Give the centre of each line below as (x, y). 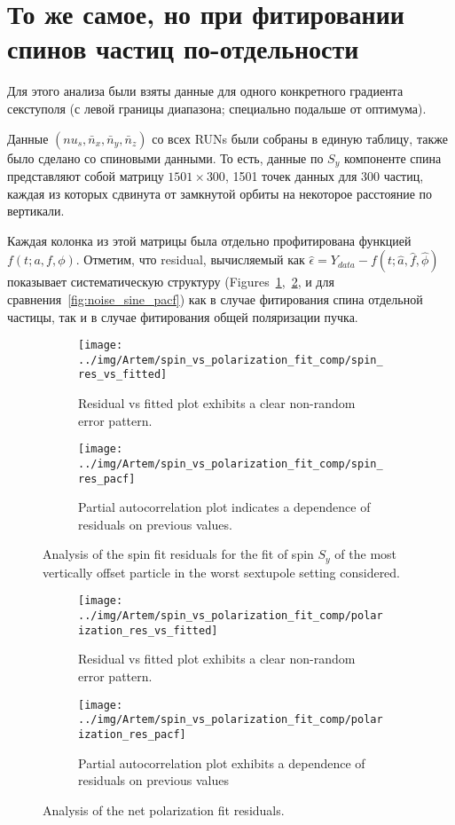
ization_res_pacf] (132, 734)
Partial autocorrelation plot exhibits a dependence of (222, 762)
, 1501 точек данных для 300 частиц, (324, 175)
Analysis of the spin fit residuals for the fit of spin (178, 554)
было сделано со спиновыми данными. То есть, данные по (165, 157)
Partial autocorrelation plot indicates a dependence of (224, 507)
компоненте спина (392, 157)
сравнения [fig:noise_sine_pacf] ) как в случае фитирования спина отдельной (215, 299)
